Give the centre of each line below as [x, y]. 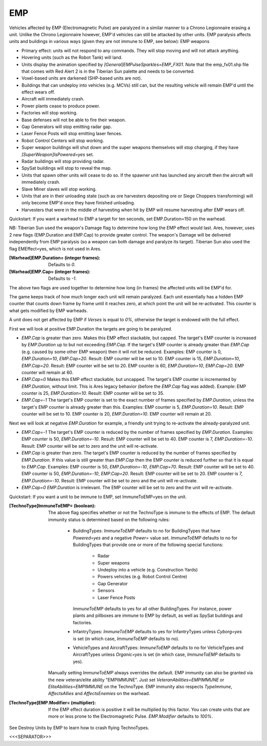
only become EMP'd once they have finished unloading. [78, 203]
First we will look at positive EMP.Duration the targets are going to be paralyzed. [91, 328]
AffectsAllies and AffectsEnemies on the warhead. [99, 694]
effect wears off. [38, 92]
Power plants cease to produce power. [61, 106]
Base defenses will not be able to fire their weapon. [74, 120]
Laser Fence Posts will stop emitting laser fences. [72, 134]
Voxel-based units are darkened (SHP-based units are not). [82, 78]
